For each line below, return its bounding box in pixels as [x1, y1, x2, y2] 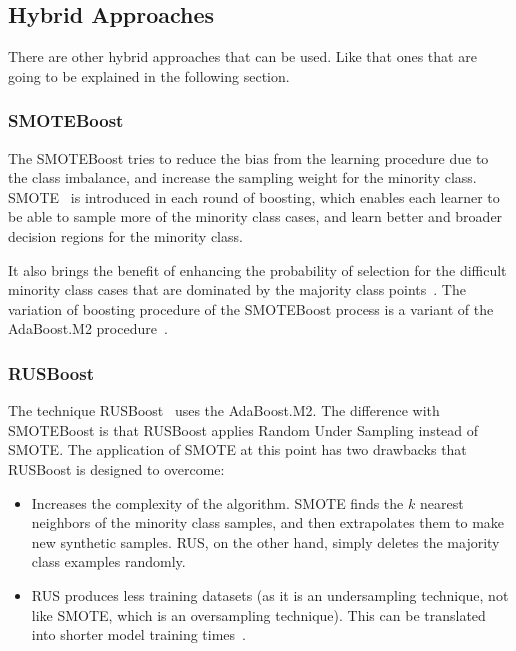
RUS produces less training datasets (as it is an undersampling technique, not [31, 584, 509, 605]
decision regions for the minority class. [8, 225, 243, 246]
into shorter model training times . [31, 624, 246, 645]
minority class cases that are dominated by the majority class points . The [8, 279, 466, 300]
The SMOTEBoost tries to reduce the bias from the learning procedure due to [8, 147, 489, 168]
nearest [419, 492, 464, 513]
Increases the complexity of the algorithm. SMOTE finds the [31, 492, 404, 513]
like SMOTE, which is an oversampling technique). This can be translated [31, 604, 486, 625]
